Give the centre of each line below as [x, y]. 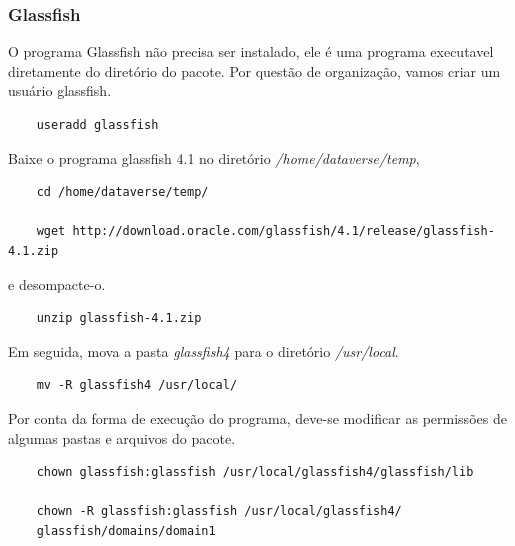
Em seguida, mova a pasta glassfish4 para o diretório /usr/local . [203, 350]
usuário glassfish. [60, 90]
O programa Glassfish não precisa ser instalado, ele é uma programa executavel [251, 51]
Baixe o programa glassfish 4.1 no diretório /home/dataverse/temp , [214, 157]
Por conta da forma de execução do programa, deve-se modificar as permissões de [257, 417]
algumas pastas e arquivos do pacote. [122, 437]
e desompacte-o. [57, 283]
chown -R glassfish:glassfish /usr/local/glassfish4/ [219, 511]
